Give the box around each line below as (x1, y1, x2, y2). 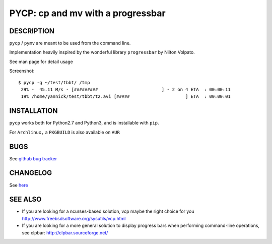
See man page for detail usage (9, 58, 73, 65)
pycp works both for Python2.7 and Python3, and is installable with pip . (9, 120, 159, 126)
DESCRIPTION (9, 27, 55, 35)
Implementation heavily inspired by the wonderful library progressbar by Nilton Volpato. (9, 49, 195, 55)
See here (9, 182, 28, 188)
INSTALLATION (9, 106, 58, 115)
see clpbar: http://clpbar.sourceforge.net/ (22, 229, 108, 235)
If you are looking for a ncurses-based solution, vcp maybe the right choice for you (22, 208, 194, 214)
